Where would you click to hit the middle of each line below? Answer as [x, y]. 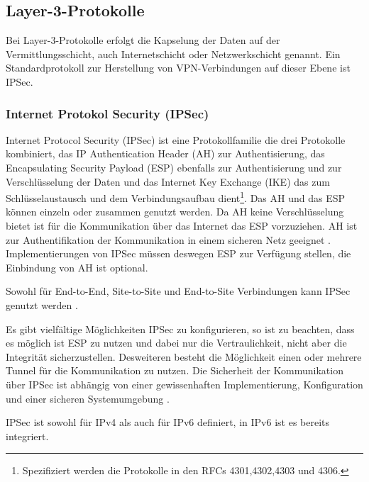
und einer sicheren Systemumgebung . [88, 398]
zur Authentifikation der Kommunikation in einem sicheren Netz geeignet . [168, 239]
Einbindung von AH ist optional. [77, 267]
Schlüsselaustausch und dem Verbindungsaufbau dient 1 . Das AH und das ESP [176, 197]
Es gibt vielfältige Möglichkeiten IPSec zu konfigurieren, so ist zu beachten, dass [180, 329]
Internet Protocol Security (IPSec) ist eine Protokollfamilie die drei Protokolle [176, 139]
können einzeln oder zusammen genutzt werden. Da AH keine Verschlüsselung [175, 212]
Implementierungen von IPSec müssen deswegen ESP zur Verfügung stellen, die [178, 253]
